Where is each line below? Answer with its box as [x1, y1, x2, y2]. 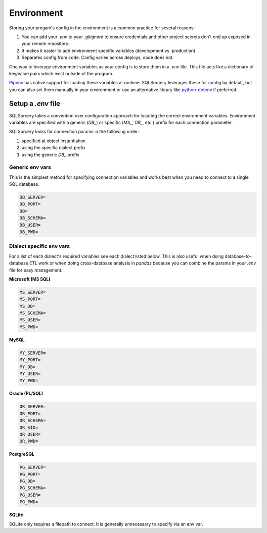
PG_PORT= [19, 471, 41, 477]
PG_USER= [19, 492, 41, 498]
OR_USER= [19, 431, 41, 437]
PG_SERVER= [19, 465, 46, 470]
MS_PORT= [19, 296, 41, 302]
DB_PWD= [19, 229, 38, 235]
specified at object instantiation [21, 138, 86, 144]
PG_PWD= [19, 499, 38, 505]
